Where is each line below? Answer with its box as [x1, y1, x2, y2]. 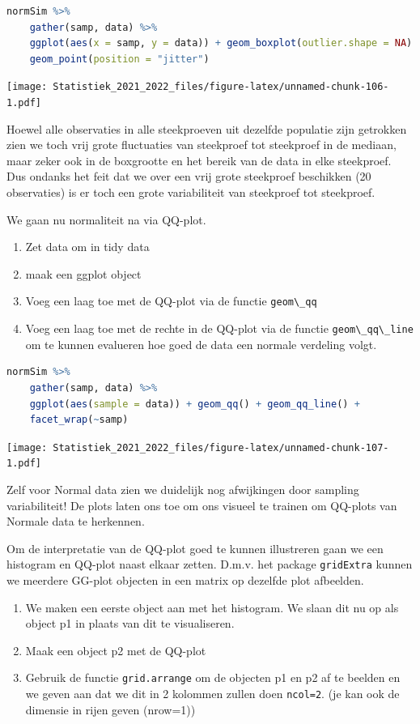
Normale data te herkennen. [6, 513, 145, 530]
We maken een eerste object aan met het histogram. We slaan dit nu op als [25, 598, 399, 615]
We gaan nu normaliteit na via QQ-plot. [6, 211, 206, 228]
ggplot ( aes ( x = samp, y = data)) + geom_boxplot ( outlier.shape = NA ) [29, 37, 413, 49]
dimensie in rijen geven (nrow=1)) [25, 701, 196, 718]
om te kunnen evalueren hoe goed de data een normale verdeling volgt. [25, 335, 377, 352]
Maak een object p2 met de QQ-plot [25, 641, 206, 658]
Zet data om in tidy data [25, 238, 150, 255]
